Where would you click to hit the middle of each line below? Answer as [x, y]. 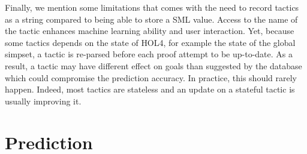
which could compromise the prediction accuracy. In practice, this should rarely [151, 77]
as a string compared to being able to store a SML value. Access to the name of [151, 19]
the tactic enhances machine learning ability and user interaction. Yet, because [150, 31]
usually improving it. [43, 101]
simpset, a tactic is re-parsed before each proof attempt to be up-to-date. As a [149, 54]
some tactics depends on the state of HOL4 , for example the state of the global [150, 42]
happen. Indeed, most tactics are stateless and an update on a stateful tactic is [150, 89]
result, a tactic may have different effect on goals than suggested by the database [153, 65]
